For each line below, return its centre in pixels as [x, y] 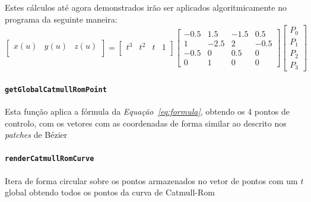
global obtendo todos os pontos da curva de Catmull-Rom [110, 192]
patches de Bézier [36, 135]
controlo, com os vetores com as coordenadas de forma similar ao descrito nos [146, 123]
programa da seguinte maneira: [61, 19]
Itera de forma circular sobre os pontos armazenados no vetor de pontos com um [151, 180]
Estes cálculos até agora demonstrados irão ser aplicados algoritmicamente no [146, 7]
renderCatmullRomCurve [50, 159]
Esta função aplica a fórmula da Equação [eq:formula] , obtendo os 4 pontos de [147, 111]
